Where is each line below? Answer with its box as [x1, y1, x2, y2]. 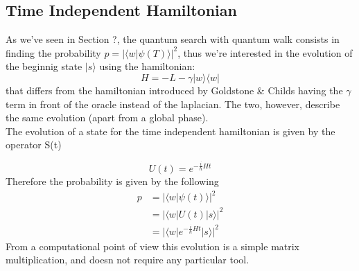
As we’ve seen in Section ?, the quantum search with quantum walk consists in [6, 32, 340, 46]
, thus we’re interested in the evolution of [177, 45, 353, 60]
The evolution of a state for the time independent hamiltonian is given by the [6, 123, 335, 138]
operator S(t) [6, 137, 62, 152]
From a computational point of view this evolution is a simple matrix [6, 238, 300, 253]
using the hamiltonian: [99, 59, 195, 73]
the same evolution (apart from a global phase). [6, 110, 209, 125]
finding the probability [6, 45, 101, 60]
